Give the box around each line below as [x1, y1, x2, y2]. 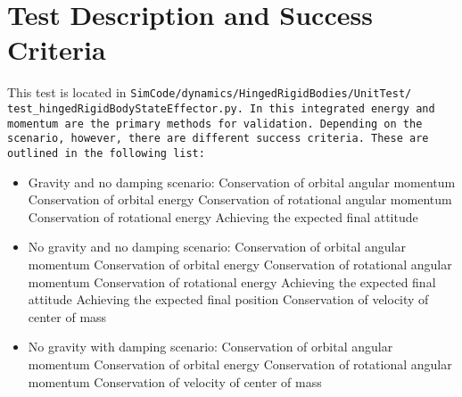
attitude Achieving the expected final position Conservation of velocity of [28, 290, 429, 309]
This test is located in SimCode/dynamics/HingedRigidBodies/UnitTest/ [7, 83, 412, 102]
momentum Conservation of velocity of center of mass [28, 372, 322, 391]
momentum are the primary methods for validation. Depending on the [7, 117, 423, 130]
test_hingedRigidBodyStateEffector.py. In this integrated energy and [7, 102, 435, 115]
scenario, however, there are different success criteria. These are [7, 132, 429, 145]
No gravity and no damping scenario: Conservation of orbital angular [28, 237, 406, 256]
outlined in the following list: [7, 146, 205, 160]
